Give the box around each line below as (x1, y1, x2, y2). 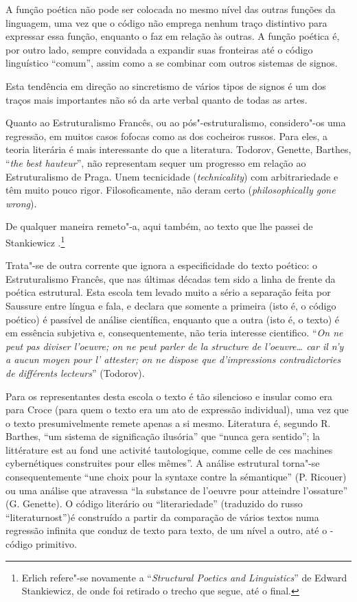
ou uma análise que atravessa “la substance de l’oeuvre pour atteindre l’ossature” (5, 483, 348, 497)
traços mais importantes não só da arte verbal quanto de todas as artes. (5, 92, 308, 106)
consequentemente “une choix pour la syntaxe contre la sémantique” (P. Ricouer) (5, 470, 347, 484)
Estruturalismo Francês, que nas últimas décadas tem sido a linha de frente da (5, 271, 336, 286)
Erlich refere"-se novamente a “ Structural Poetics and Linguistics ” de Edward (21, 570, 347, 584)
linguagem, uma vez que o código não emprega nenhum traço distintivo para (5, 15, 327, 30)
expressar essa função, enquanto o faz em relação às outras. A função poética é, (5, 29, 340, 43)
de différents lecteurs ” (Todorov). (5, 365, 145, 380)
